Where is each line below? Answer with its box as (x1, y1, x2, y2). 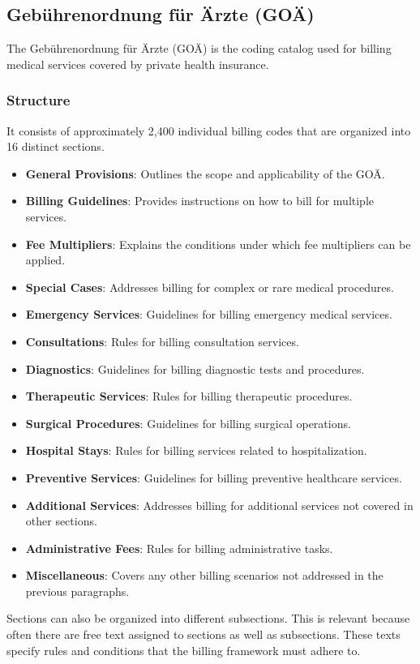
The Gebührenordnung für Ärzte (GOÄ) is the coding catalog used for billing (6, 40, 392, 57)
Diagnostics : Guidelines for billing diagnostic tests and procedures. (25, 360, 365, 377)
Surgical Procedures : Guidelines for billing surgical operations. (25, 414, 351, 431)
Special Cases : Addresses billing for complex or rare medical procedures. (25, 278, 394, 295)
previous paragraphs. (25, 582, 130, 599)
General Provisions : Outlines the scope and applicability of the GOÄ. (25, 165, 385, 182)
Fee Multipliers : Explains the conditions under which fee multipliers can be (25, 235, 411, 252)
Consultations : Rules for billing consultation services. (25, 332, 299, 349)
